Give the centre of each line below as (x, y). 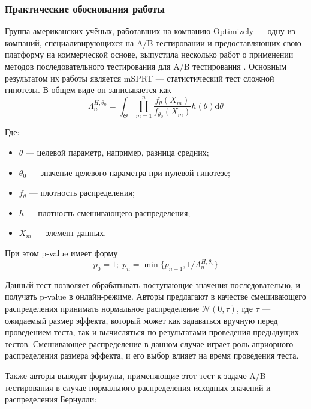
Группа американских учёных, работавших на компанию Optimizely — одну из (150, 31)
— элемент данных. (70, 233)
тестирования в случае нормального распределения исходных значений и (138, 387)
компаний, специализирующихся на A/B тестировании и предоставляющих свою (153, 42)
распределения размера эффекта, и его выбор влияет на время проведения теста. (152, 355)
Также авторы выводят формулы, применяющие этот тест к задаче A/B (135, 375)
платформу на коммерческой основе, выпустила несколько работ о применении (149, 54)
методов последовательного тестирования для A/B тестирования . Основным (146, 66)
